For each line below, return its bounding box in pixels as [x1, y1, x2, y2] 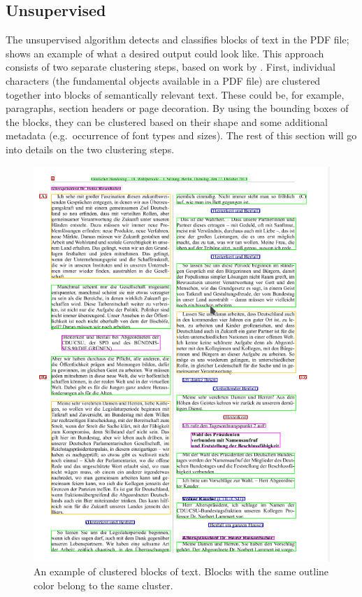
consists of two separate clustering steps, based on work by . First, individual [6, 59, 335, 74]
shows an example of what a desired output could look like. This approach [6, 45, 324, 60]
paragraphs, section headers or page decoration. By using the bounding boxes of [6, 101, 349, 115]
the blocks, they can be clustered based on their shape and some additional [6, 114, 328, 129]
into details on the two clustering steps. [6, 141, 175, 156]
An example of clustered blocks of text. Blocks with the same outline [34, 564, 329, 579]
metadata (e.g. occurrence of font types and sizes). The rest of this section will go [6, 128, 357, 143]
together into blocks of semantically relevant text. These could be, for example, [6, 87, 345, 101]
